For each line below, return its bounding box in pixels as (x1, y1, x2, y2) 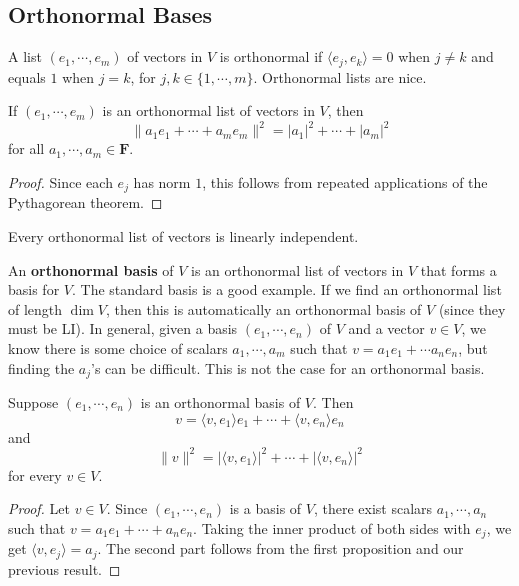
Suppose (8, 392, 59, 412)
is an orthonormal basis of (140, 392, 301, 412)
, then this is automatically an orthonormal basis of (106, 298, 422, 319)
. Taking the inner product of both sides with (193, 517, 471, 538)
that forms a (420, 259, 497, 280)
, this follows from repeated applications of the (202, 171, 488, 192)
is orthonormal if (219, 46, 323, 67)
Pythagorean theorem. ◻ (8, 192, 163, 213)
